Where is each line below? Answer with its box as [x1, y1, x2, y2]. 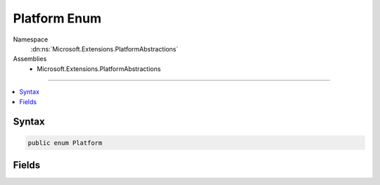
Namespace [13, 35, 49, 44]
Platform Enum [13, 11, 102, 26]
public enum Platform [27, 139, 103, 147]
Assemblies [13, 55, 47, 63]
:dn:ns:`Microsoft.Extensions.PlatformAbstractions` [30, 44, 179, 53]
